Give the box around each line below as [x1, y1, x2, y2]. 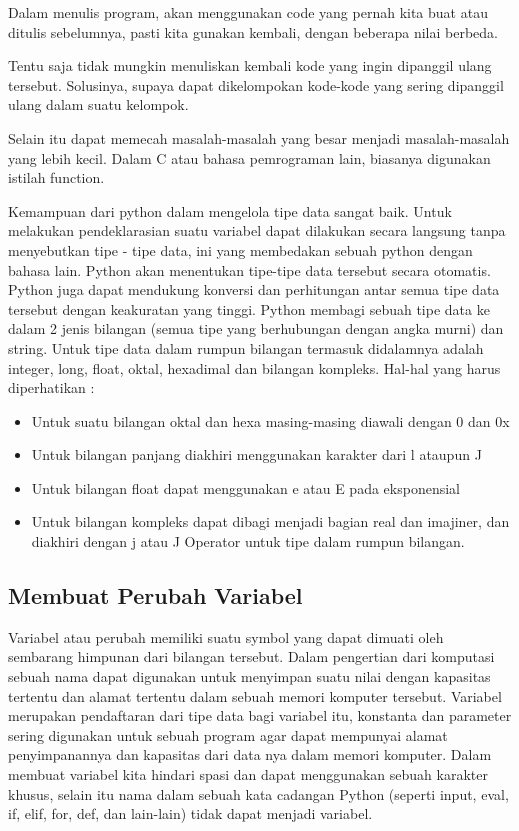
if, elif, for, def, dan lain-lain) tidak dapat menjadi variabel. [8, 803, 373, 824]
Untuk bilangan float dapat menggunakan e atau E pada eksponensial [31, 477, 460, 498]
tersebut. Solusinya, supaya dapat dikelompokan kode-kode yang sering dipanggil [8, 74, 504, 95]
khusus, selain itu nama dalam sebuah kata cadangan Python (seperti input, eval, [8, 783, 509, 804]
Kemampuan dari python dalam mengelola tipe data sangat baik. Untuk [8, 200, 452, 221]
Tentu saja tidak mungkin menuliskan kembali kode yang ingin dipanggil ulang [8, 55, 492, 76]
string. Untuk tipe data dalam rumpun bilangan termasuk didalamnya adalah [8, 337, 484, 358]
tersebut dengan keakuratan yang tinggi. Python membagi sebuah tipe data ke [8, 298, 490, 319]
